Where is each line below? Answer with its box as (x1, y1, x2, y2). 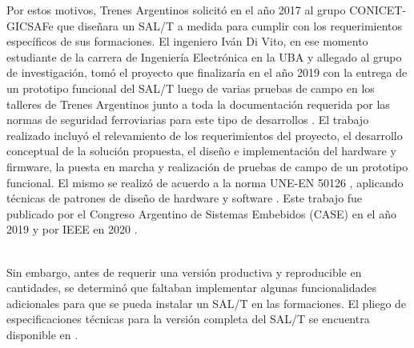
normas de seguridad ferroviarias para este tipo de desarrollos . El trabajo (6, 111, 369, 128)
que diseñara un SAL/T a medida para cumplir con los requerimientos (57, 17, 403, 34)
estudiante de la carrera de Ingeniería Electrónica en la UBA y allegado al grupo (6, 48, 402, 65)
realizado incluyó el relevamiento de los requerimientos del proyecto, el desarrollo (6, 126, 403, 143)
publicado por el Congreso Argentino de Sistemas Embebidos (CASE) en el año (6, 205, 396, 222)
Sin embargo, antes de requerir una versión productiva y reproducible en (6, 263, 362, 280)
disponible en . (6, 326, 78, 342)
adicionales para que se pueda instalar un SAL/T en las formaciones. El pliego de (6, 294, 407, 311)
